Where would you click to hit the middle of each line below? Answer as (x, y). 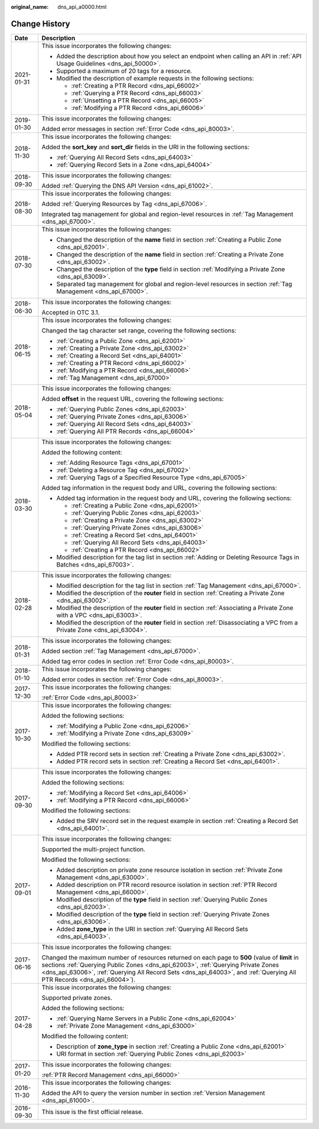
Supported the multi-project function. (94, 849)
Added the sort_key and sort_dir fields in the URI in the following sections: (146, 147)
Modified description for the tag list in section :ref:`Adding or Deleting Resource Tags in (178, 557)
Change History (40, 24)
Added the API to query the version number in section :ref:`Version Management (153, 1093)
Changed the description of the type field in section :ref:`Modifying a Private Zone (171, 269)
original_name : (30, 7)
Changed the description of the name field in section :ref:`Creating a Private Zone (170, 254)
